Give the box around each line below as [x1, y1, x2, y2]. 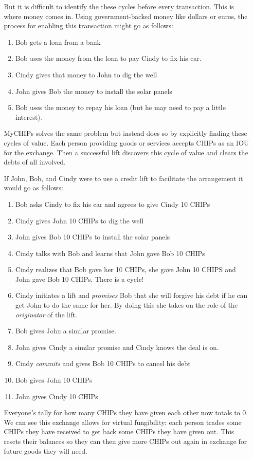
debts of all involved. [4, 157, 66, 167]
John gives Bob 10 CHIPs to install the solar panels [15, 232, 170, 242]
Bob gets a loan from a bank [15, 37, 101, 47]
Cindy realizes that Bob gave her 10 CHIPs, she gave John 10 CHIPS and [15, 264, 236, 275]
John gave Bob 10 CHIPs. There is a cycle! [15, 274, 144, 284]
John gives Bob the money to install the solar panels [15, 86, 172, 96]
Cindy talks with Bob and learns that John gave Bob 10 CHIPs [15, 248, 205, 258]
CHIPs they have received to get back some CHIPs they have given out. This [4, 426, 234, 437]
